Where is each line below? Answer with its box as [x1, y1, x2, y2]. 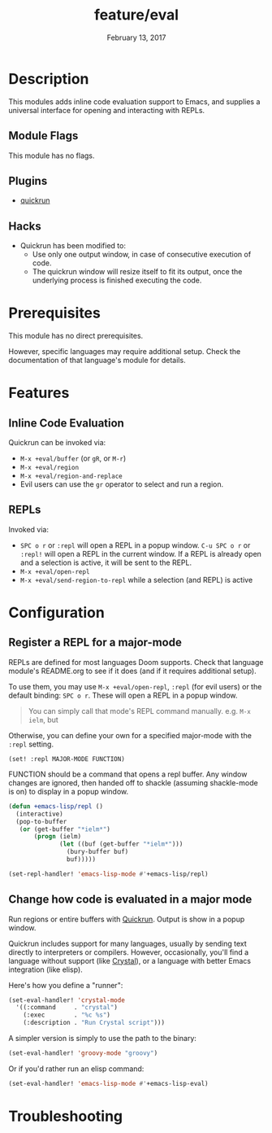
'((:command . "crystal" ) [15, 1004, 118, 1012]
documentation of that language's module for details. [8, 356, 186, 365]
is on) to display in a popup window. [8, 786, 128, 796]
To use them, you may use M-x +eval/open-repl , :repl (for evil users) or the [8, 681, 262, 691]
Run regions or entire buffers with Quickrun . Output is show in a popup [8, 914, 245, 924]
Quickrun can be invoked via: [8, 438, 106, 448]
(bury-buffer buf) [66, 848, 129, 856]
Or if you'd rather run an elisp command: [8, 1064, 145, 1074]
